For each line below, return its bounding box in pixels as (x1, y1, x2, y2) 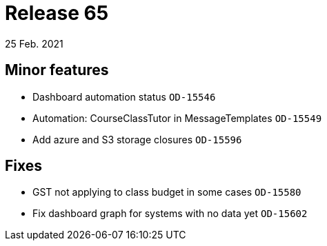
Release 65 (5, 1, 109, 25)
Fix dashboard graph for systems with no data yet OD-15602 (32, 207, 308, 220)
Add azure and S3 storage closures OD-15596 (32, 133, 242, 145)
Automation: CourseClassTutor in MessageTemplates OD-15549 (32, 112, 322, 124)
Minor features (5, 61, 109, 79)
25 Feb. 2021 (5, 37, 63, 50)
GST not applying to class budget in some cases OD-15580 (32, 186, 301, 198)
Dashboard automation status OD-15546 (32, 90, 216, 103)
